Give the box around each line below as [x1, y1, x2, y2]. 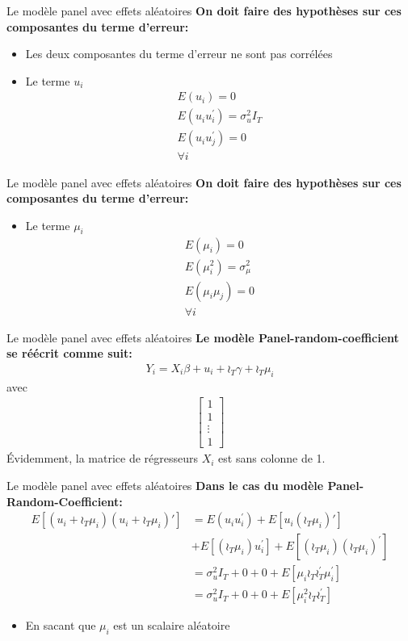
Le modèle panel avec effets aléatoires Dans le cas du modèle [6, 476, 324, 493]
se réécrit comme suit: [6, 345, 132, 362]
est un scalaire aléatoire [113, 617, 230, 634]
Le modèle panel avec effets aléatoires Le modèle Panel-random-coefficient [6, 329, 399, 346]
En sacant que [25, 617, 96, 634]
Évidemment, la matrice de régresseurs [6, 450, 198, 467]
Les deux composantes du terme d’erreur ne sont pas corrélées [25, 45, 333, 62]
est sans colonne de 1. [218, 450, 326, 467]
